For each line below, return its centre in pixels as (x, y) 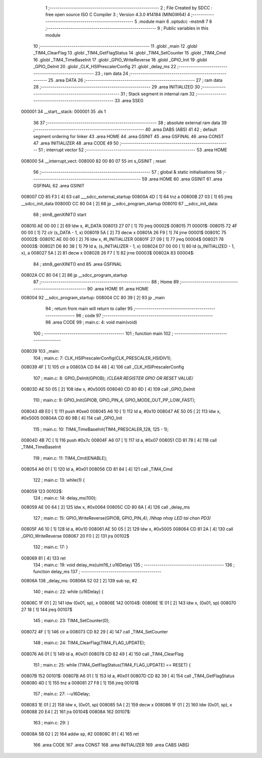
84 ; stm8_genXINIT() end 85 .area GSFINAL (78, 264)
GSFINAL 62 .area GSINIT (59, 185)
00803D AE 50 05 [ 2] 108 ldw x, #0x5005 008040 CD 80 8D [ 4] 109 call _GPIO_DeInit (108, 389)
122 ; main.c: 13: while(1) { (59, 480)
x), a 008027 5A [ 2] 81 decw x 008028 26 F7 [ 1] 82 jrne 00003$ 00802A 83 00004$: (108, 253)
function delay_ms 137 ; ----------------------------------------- (97, 572)
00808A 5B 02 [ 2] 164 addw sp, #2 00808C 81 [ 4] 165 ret (80, 734)
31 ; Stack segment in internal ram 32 (158, 94)
